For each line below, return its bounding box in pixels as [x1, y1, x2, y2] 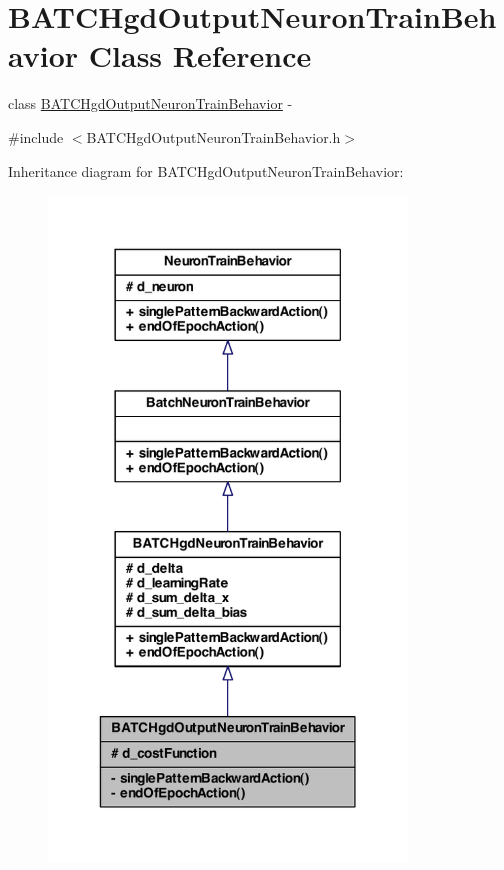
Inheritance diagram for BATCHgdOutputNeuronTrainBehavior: [8, 160, 404, 181]
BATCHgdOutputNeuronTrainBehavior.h [86, 126, 341, 147]
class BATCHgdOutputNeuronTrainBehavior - [8, 93, 293, 114]
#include [8, 126, 64, 147]
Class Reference [88, 35, 312, 76]
